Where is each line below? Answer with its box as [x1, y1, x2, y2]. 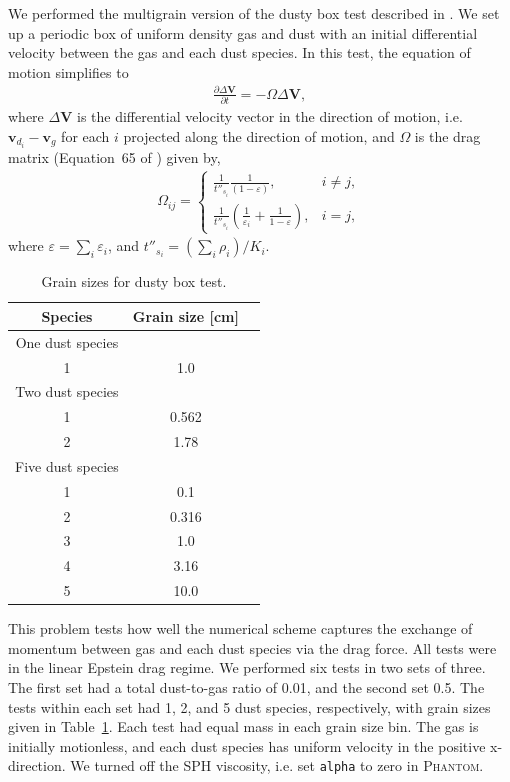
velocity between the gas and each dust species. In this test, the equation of [8, 42, 471, 63]
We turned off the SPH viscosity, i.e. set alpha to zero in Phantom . [70, 755, 484, 776]
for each [61, 125, 110, 146]
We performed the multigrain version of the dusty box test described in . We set [8, 3, 500, 23]
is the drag [414, 125, 481, 146]
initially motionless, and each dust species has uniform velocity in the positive [8, 735, 486, 756]
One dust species [15, 331, 119, 352]
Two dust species [15, 381, 119, 402]
